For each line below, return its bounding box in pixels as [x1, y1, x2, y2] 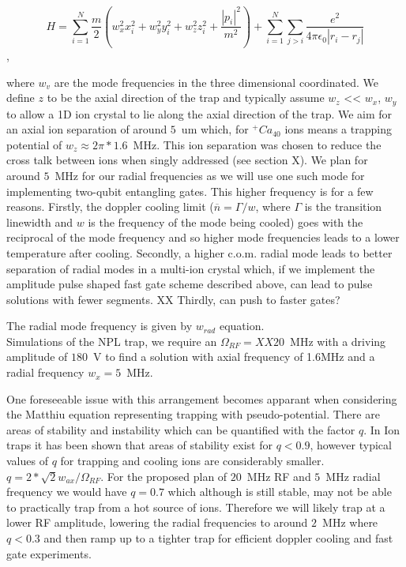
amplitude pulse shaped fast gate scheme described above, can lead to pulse [6, 276, 373, 292]
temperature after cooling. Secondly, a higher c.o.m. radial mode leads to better [6, 244, 393, 261]
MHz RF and [246, 467, 311, 484]
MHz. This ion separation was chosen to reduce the [133, 136, 382, 152]
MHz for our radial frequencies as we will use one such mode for [55, 167, 365, 183]
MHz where [322, 514, 378, 531]
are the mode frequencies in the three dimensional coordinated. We [54, 73, 378, 90]
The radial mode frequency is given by [6, 317, 193, 334]
